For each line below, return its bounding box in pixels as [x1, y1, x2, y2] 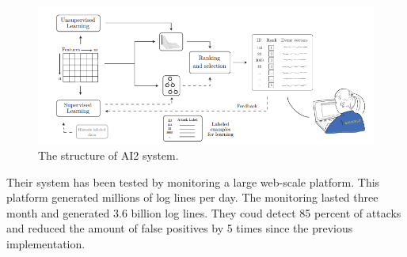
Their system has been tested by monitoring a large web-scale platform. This [6, 173, 380, 190]
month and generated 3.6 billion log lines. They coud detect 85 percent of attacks [6, 204, 401, 221]
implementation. [6, 235, 86, 251]
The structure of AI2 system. [38, 146, 179, 163]
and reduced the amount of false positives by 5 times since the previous [6, 220, 353, 236]
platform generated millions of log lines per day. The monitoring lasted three [6, 189, 378, 206]
